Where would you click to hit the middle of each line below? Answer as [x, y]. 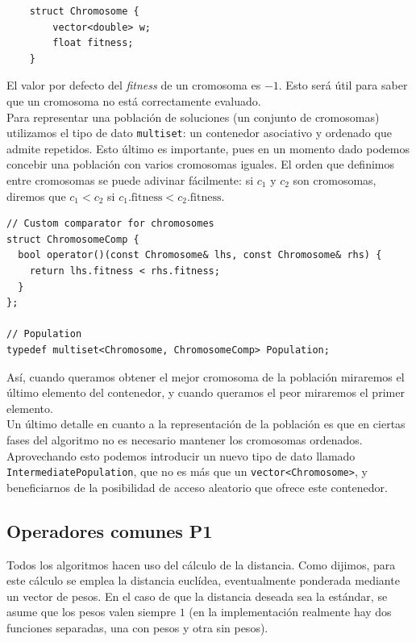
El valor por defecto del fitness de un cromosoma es [134, 85]
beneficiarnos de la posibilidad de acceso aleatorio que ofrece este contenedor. [197, 487]
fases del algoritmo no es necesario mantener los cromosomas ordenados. [185, 439]
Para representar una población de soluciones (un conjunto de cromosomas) [193, 117]
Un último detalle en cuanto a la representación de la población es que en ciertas [206, 424]
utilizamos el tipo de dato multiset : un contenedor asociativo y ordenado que [199, 133]
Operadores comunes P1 [110, 530]
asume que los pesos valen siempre [91, 612]
